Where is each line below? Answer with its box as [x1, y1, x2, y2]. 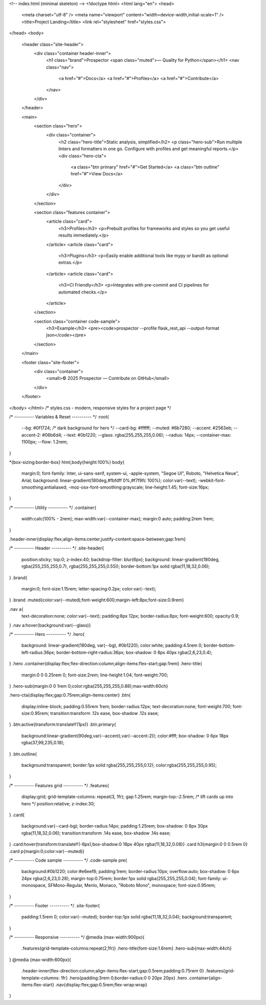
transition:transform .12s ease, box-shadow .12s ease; [50, 711, 159, 716]
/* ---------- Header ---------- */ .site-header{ [9, 545, 104, 551]
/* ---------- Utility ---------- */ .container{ [9, 504, 97, 510]
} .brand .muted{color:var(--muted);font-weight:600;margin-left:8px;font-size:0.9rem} [9, 597, 184, 603]
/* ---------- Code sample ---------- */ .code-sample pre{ [9, 857, 128, 863]
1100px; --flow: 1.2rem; [21, 439, 68, 445]
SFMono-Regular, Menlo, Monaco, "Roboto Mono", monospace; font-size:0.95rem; [47, 882, 216, 888]
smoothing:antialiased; [21, 484, 67, 490]
